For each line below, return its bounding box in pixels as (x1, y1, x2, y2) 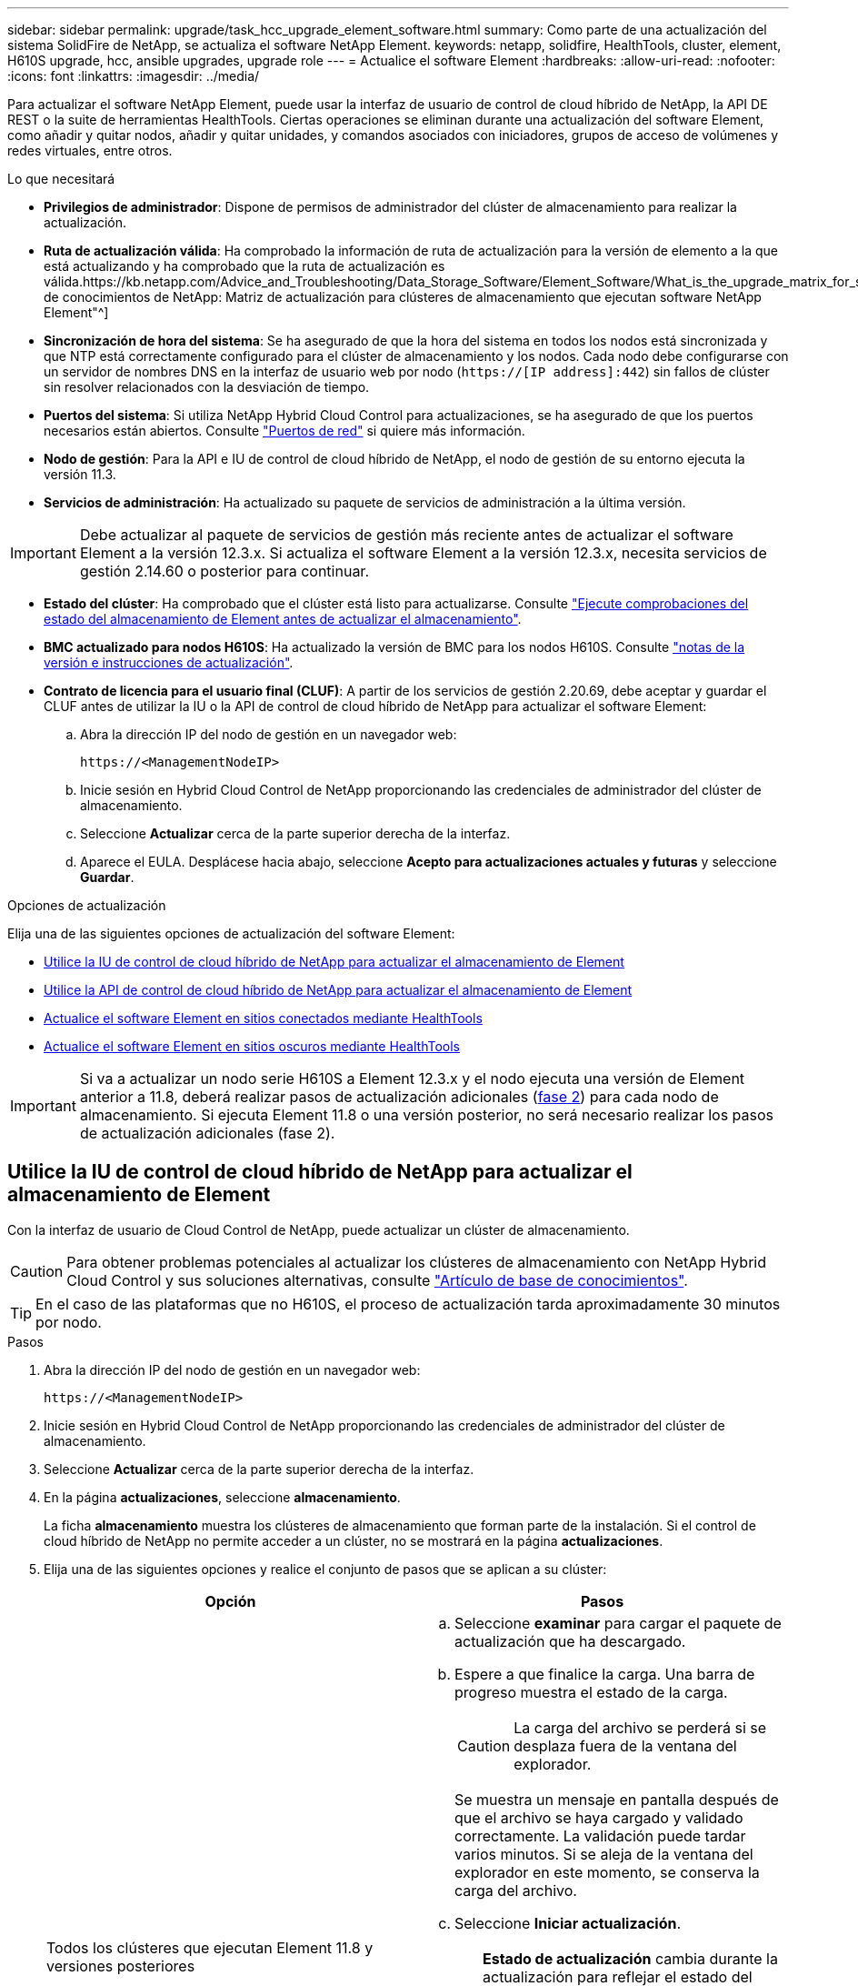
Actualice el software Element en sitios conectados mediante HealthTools (44, 1010, 483, 1026)
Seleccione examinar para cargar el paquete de (454, 1613, 782, 1632)
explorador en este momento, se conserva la (454, 1862, 760, 1881)
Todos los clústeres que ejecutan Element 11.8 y (46, 1938, 374, 1957)
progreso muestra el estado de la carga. (454, 1682, 728, 1701)
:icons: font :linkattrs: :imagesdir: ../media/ (7, 68, 260, 84)
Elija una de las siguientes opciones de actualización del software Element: (7, 926, 455, 941)
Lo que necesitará (7, 171, 115, 186)
